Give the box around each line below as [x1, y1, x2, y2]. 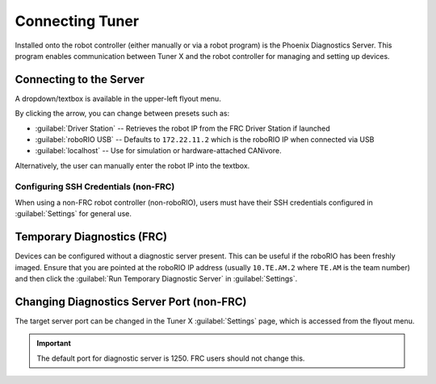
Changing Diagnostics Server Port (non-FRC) [15, 294, 247, 308]
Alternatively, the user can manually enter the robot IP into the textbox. [15, 161, 250, 170]
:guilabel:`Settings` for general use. [15, 209, 132, 219]
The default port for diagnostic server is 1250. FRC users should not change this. [36, 353, 305, 363]
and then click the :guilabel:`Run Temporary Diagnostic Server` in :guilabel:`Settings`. [15, 274, 298, 284]
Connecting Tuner [15, 12, 140, 30]
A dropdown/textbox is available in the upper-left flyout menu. [15, 94, 221, 103]
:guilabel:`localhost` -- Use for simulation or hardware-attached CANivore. [35, 146, 282, 156]
